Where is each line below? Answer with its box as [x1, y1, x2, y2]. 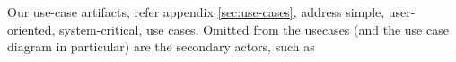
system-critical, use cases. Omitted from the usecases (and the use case [58, 19, 449, 38]
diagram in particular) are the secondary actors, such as [7, 37, 315, 56]
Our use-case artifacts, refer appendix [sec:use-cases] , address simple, [7, 3, 385, 20]
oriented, [7, 19, 56, 38]
